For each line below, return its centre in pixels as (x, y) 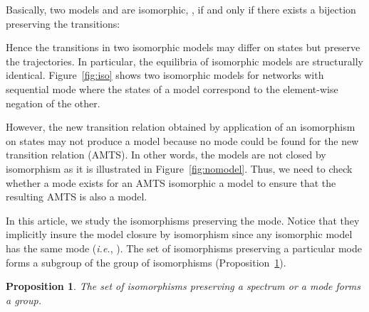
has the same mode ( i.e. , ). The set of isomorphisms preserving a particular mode (184, 248)
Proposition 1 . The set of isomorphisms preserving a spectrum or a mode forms (183, 286)
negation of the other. (53, 103)
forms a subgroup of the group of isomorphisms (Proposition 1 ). (146, 262)
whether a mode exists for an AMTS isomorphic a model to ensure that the (171, 182)
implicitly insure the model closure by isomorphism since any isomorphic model (179, 234)
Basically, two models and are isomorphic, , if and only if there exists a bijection (181, 9)
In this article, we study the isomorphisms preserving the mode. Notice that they (183, 220)
